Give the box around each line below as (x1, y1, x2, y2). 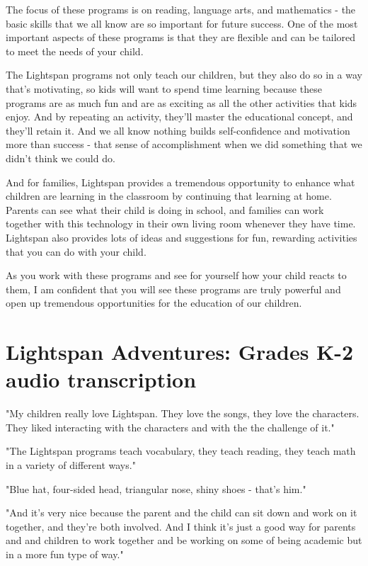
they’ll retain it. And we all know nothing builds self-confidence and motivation (6, 123, 350, 137)
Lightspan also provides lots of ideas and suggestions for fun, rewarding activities (6, 230, 357, 244)
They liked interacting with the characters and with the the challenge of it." (6, 419, 335, 434)
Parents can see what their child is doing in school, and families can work (6, 202, 324, 217)
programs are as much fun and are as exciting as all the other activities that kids (6, 95, 357, 110)
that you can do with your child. (6, 244, 146, 259)
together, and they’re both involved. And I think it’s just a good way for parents (6, 519, 356, 533)
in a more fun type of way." (6, 546, 124, 561)
